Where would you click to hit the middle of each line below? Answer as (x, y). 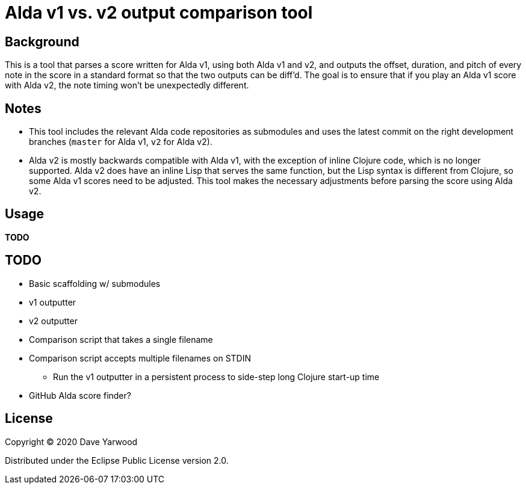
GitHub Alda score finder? (80, 395)
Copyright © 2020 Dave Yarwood (71, 441)
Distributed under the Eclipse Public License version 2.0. (117, 460)
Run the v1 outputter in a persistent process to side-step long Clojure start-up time (216, 377)
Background (42, 42)
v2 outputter (53, 321)
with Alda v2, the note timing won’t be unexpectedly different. (127, 85)
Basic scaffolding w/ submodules (95, 283)
